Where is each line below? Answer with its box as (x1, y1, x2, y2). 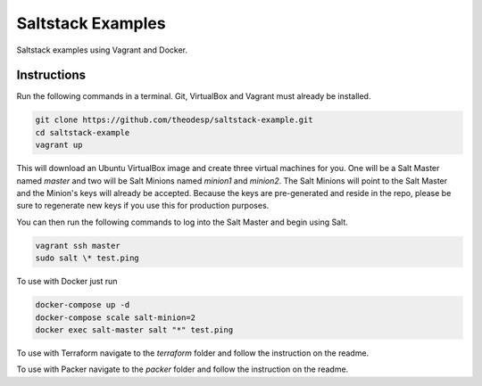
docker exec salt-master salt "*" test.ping (35, 324, 234, 334)
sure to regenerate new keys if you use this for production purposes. (16, 201, 270, 211)
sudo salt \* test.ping (35, 253, 140, 263)
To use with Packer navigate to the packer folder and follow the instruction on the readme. (16, 364, 349, 374)
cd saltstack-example (35, 127, 130, 137)
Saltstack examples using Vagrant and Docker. (16, 45, 187, 55)
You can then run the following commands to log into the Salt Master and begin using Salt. (16, 217, 348, 227)
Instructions (16, 68, 87, 83)
